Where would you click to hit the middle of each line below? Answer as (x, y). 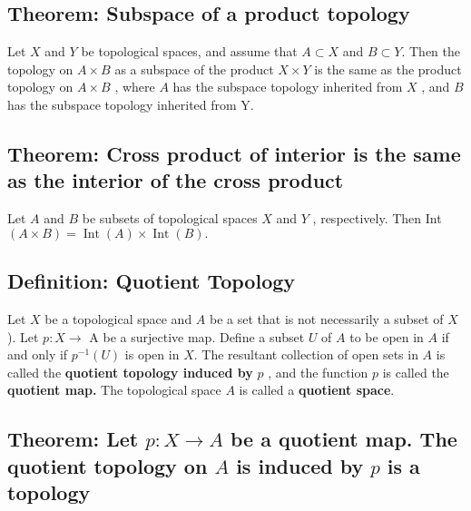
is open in (152, 354)
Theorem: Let (73, 439)
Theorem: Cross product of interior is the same (234, 153)
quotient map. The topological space (114, 390)
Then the (435, 51)
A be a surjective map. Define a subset (197, 336)
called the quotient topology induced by (130, 372)
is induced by (300, 465)
